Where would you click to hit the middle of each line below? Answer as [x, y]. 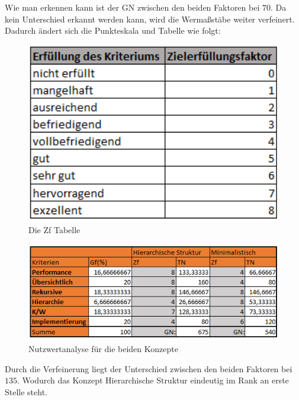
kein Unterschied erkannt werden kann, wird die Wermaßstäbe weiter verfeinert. [150, 19]
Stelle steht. [26, 391]
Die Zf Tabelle [54, 230]
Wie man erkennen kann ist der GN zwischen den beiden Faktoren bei [132, 7]
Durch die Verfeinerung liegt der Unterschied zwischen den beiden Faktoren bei [149, 368]
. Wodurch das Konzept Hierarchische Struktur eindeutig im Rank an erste [153, 380]
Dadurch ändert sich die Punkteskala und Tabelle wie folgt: [113, 30]
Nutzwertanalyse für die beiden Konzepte [103, 349]
